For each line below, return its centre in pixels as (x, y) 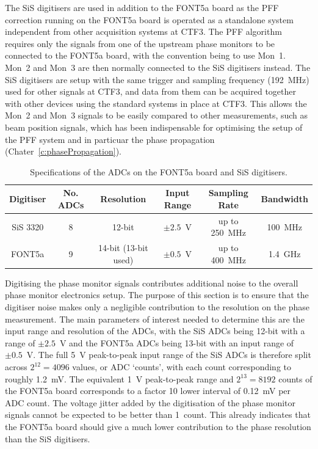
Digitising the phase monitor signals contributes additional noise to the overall (152, 283)
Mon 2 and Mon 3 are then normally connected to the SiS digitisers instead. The (158, 67)
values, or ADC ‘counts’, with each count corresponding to (182, 367)
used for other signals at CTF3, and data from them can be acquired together (151, 91)
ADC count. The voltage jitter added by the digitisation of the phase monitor (150, 402)
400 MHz (228, 259)
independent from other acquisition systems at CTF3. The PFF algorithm (143, 31)
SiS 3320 (28, 226)
